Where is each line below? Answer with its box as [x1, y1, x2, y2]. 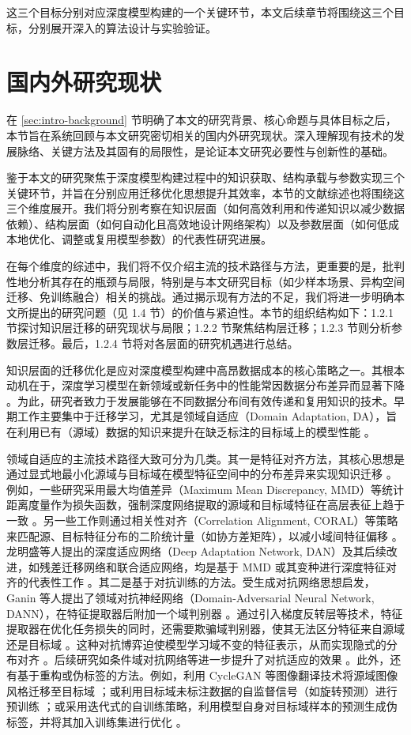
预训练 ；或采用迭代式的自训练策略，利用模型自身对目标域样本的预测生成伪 [6, 698, 398, 714]
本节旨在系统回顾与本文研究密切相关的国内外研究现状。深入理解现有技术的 [6, 126, 394, 143]
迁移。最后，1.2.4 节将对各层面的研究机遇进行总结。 [28, 335, 299, 352]
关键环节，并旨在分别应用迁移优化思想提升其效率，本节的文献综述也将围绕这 [6, 184, 405, 201]
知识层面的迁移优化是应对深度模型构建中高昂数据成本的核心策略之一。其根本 [6, 361, 405, 378]
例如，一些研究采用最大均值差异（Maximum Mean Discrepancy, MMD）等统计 [6, 481, 404, 497]
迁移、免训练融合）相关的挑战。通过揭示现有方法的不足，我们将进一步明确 [6, 288, 394, 305]
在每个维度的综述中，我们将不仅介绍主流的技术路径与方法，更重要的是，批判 [6, 258, 405, 274]
